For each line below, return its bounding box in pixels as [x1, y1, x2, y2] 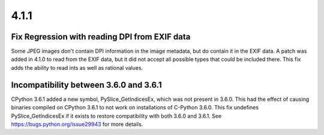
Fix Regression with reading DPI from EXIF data [11, 32, 191, 42]
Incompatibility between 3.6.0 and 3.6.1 [11, 79, 162, 90]
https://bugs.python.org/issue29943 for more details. [11, 120, 143, 128]
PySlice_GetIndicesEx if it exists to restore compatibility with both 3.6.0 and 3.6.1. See [11, 112, 222, 119]
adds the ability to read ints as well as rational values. [11, 64, 143, 71]
